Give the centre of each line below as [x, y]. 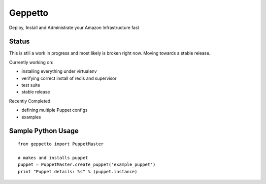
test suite [31, 85]
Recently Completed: [30, 101]
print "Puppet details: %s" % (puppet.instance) [78, 171]
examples [31, 117]
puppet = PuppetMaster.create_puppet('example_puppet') [87, 165]
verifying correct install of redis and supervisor [69, 78]
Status [19, 42]
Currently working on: [31, 62]
